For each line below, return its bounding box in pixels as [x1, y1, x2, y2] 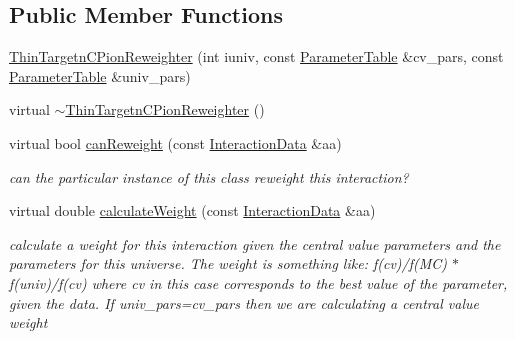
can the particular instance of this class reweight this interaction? [9, 166, 409, 187]
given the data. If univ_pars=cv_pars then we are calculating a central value [9, 292, 479, 313]
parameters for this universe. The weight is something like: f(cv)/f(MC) [9, 253, 448, 274]
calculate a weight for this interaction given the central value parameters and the [9, 233, 501, 254]
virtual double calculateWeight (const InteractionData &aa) [9, 200, 376, 221]
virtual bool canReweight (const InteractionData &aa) [9, 132, 342, 153]
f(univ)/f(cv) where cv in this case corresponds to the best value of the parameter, [9, 272, 508, 293]
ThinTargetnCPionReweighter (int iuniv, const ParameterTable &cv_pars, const [9, 46, 504, 67]
